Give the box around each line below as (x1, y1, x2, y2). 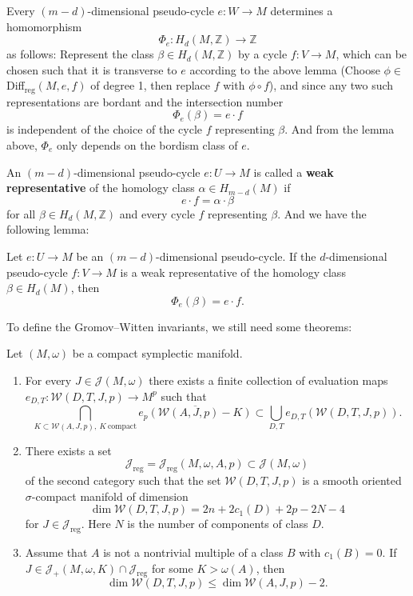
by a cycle (238, 46, 288, 62)
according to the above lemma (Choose (189, 61, 380, 78)
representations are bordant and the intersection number (6, 93, 284, 110)
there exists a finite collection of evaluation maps (149, 371, 388, 388)
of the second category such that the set (25, 471, 221, 488)
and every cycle (119, 205, 195, 222)
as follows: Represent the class (6, 46, 154, 62)
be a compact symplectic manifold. (72, 345, 243, 362)
